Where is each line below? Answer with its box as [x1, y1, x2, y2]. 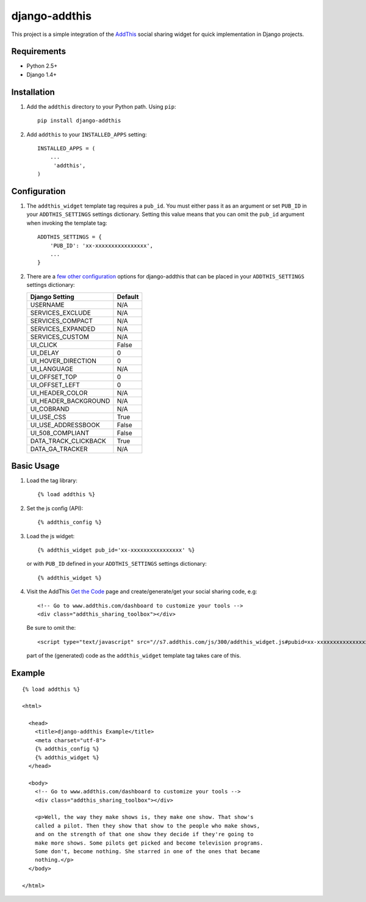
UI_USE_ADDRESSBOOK [30, 420, 100, 429]
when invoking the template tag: [26, 219, 107, 226]
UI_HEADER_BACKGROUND [30, 397, 110, 405]
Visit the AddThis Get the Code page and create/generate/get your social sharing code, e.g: [26, 588, 257, 595]
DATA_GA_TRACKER [30, 444, 88, 453]
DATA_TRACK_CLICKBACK [30, 436, 106, 445]
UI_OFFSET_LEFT [30, 380, 81, 389]
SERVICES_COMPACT [30, 316, 93, 325]
